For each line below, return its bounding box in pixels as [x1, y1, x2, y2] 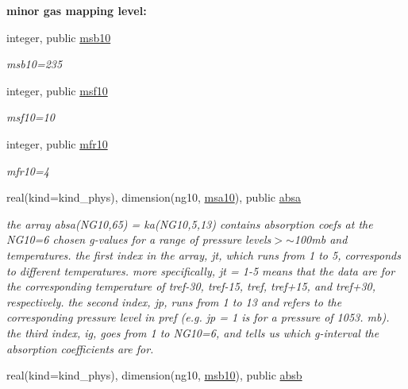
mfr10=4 [6, 162, 49, 179]
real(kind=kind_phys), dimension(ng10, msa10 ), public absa [6, 189, 302, 206]
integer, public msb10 [6, 29, 111, 45]
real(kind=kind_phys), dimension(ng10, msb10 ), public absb [6, 367, 302, 383]
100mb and [294, 231, 348, 248]
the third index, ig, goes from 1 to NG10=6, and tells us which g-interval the [6, 324, 379, 341]
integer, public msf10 [6, 82, 108, 98]
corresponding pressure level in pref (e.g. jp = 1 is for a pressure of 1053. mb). [6, 309, 390, 325]
